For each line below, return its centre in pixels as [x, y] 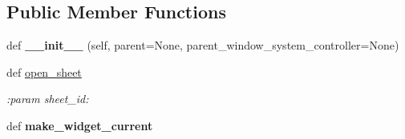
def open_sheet [44, 71]
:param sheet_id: [48, 99]
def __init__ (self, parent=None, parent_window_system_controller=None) [203, 45]
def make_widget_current [80, 125]
